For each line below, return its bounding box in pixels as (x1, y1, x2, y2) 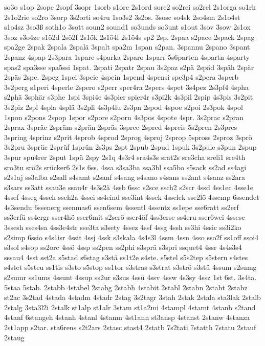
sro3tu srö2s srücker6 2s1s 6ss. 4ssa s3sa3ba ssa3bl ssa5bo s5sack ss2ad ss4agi (4, 162, 247, 172)
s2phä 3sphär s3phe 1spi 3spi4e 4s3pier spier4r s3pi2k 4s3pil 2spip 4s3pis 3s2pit (4, 91, 253, 102)
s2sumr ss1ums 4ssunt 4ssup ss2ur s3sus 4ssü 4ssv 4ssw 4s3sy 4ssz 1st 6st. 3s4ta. (4, 272, 257, 283)
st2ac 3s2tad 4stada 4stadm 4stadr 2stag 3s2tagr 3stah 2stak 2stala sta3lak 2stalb (4, 292, 261, 303)
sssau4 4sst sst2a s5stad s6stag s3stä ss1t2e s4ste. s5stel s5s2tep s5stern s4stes (4, 251, 248, 262)
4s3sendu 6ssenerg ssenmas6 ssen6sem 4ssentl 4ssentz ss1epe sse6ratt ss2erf (4, 201, 239, 212)
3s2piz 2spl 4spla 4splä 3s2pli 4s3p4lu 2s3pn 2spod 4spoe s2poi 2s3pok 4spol (4, 101, 243, 112)
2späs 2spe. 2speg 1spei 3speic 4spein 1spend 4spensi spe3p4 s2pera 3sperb (4, 72, 239, 82)
